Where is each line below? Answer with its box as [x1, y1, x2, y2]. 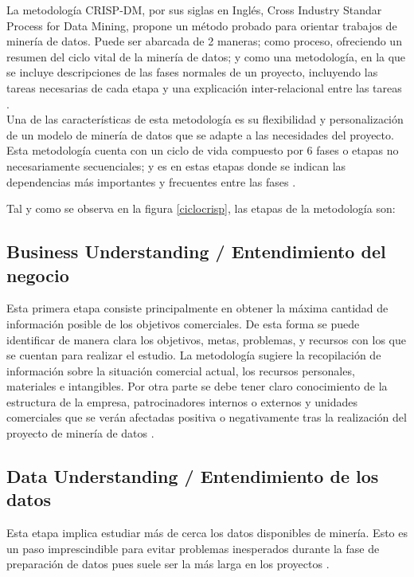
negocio [6, 262, 69, 287]
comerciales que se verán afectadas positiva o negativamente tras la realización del [6, 409, 407, 426]
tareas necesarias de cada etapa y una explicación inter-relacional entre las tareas [6, 79, 402, 96]
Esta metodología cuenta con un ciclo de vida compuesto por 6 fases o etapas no [6, 142, 399, 159]
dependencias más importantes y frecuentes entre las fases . [6, 173, 296, 190]
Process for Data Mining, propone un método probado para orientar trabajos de [6, 17, 397, 33]
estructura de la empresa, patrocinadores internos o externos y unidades [6, 393, 357, 410]
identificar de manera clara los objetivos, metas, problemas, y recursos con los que [6, 331, 407, 347]
